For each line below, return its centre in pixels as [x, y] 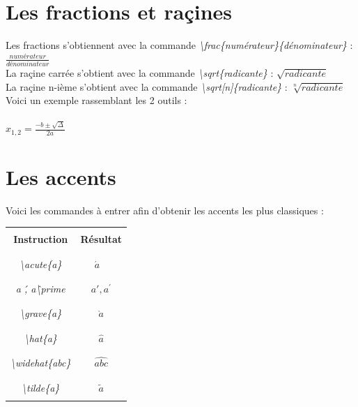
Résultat [101, 239]
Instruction [41, 239]
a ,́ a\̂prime [40, 288]
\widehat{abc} [41, 363]
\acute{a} [41, 264]
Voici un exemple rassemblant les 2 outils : [96, 100]
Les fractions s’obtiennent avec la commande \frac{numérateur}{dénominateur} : [179, 45]
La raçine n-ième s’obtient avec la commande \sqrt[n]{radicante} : [147, 86]
